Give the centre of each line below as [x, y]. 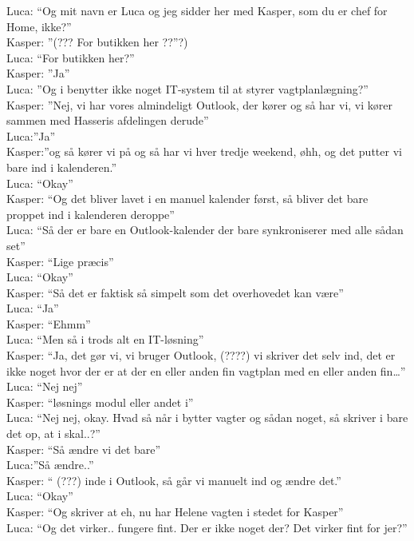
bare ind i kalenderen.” [62, 167]
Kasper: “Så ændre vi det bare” [84, 449]
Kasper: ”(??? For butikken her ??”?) [97, 42]
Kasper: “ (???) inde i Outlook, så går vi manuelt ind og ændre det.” [174, 480]
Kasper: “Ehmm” [49, 323]
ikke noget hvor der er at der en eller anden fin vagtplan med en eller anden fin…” [206, 370]
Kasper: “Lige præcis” [60, 261]
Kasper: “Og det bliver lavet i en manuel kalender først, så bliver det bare [187, 199]
